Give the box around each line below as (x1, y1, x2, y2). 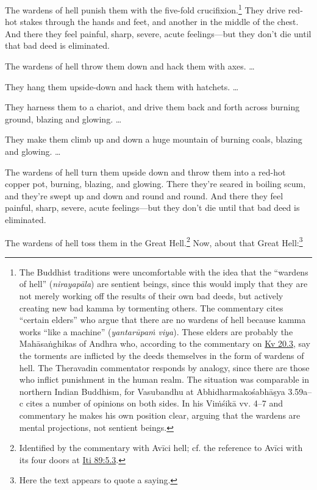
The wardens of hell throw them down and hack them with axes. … (5, 60, 255, 73)
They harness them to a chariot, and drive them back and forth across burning (5, 101, 300, 113)
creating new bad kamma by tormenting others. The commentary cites (19, 301, 283, 314)
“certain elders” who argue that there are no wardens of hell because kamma (19, 313, 306, 326)
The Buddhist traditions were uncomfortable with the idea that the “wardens (19, 265, 308, 278)
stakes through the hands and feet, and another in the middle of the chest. (20, 15, 299, 28)
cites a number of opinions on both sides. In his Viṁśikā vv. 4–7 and (26, 397, 283, 410)
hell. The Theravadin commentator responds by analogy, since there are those (19, 361, 310, 374)
